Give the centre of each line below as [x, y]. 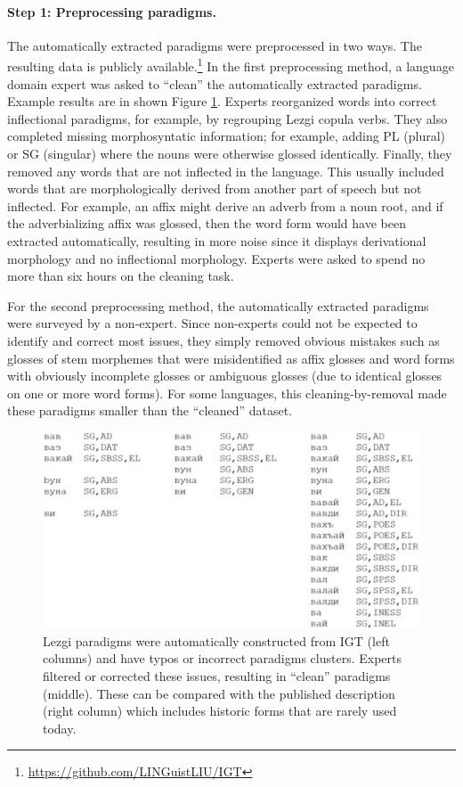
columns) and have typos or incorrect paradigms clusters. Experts [223, 658]
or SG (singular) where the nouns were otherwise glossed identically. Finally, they [230, 154]
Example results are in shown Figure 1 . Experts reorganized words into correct [222, 101]
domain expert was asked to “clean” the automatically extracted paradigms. [215, 83]
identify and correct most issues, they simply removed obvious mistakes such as [223, 340]
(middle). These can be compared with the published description [219, 693]
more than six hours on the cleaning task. [121, 276]
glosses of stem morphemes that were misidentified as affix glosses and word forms [231, 358]
